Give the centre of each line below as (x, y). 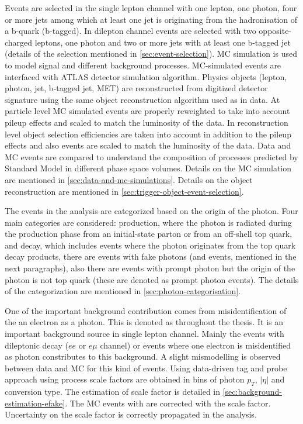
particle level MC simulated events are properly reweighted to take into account (147, 111)
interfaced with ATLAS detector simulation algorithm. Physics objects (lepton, (146, 76)
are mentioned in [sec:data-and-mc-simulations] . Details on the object (129, 179)
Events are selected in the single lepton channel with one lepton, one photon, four (151, 8)
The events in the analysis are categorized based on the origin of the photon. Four (151, 211)
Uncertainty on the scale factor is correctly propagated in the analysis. (131, 414)
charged (19, 42)
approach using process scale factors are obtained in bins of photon (125, 379)
